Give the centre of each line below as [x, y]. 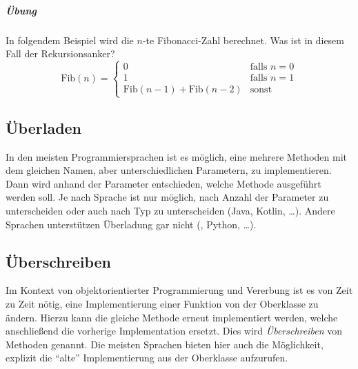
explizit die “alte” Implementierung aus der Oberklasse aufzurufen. [147, 358]
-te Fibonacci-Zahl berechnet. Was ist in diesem [243, 40]
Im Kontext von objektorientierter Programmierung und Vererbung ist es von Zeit [179, 290]
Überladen [44, 127]
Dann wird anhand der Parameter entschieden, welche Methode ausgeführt [163, 183]
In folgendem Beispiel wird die [70, 40]
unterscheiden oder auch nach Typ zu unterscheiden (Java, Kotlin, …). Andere [170, 210]
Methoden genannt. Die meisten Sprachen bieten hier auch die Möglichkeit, [165, 344]
